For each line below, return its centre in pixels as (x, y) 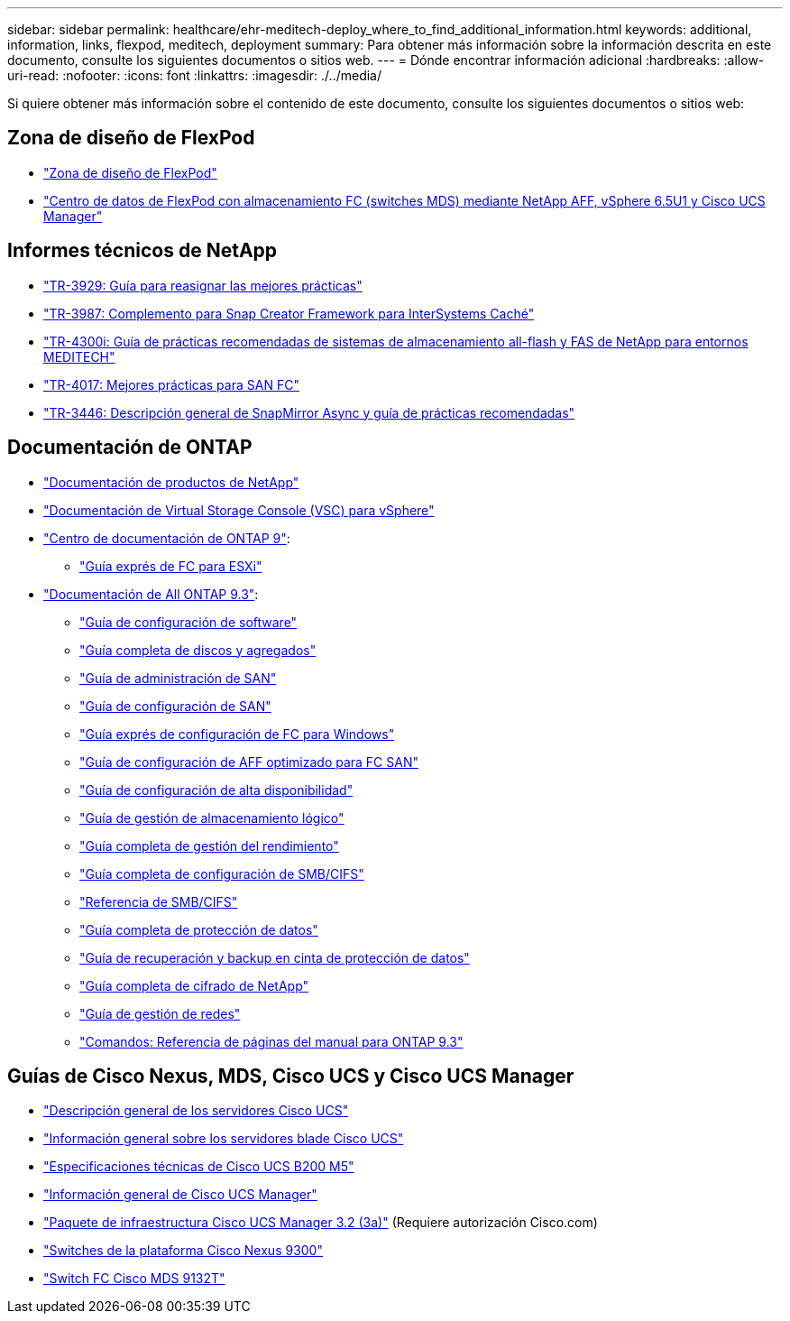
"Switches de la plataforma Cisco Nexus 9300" (183, 1251)
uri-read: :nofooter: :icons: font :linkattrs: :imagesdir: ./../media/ (195, 75)
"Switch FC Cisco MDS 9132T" (134, 1279)
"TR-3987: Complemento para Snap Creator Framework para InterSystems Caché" (289, 313)
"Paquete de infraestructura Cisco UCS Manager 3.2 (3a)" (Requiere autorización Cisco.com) (321, 1223)
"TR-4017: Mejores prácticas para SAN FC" (171, 384)
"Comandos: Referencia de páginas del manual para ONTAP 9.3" (271, 1041)
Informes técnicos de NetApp (142, 251)
